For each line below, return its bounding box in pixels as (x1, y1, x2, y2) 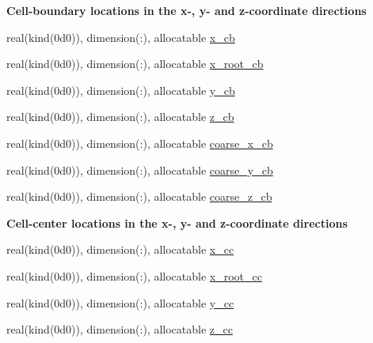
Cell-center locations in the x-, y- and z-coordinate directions (6, 214, 348, 231)
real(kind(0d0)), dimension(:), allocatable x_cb (6, 28, 235, 45)
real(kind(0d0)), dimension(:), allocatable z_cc (6, 321, 233, 337)
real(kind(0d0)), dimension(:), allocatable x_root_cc (6, 267, 262, 284)
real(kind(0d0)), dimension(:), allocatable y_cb (6, 81, 235, 98)
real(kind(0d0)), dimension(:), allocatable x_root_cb (6, 55, 264, 72)
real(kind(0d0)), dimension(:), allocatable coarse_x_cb (6, 134, 273, 151)
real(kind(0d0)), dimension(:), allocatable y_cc (6, 294, 234, 311)
